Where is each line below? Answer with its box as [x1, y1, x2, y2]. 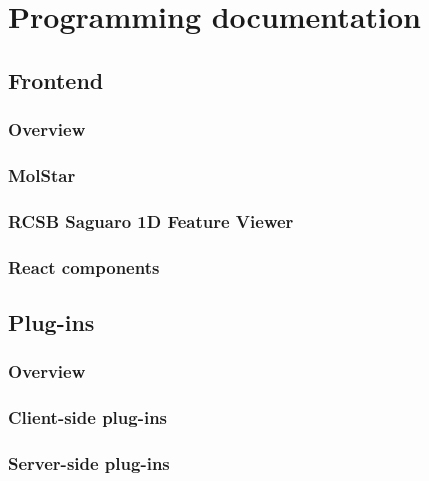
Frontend [8, 64, 104, 95]
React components [8, 254, 160, 279]
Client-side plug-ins [8, 405, 168, 430]
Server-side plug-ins [8, 450, 170, 475]
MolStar [8, 162, 76, 187]
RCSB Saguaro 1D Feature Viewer [8, 208, 294, 233]
